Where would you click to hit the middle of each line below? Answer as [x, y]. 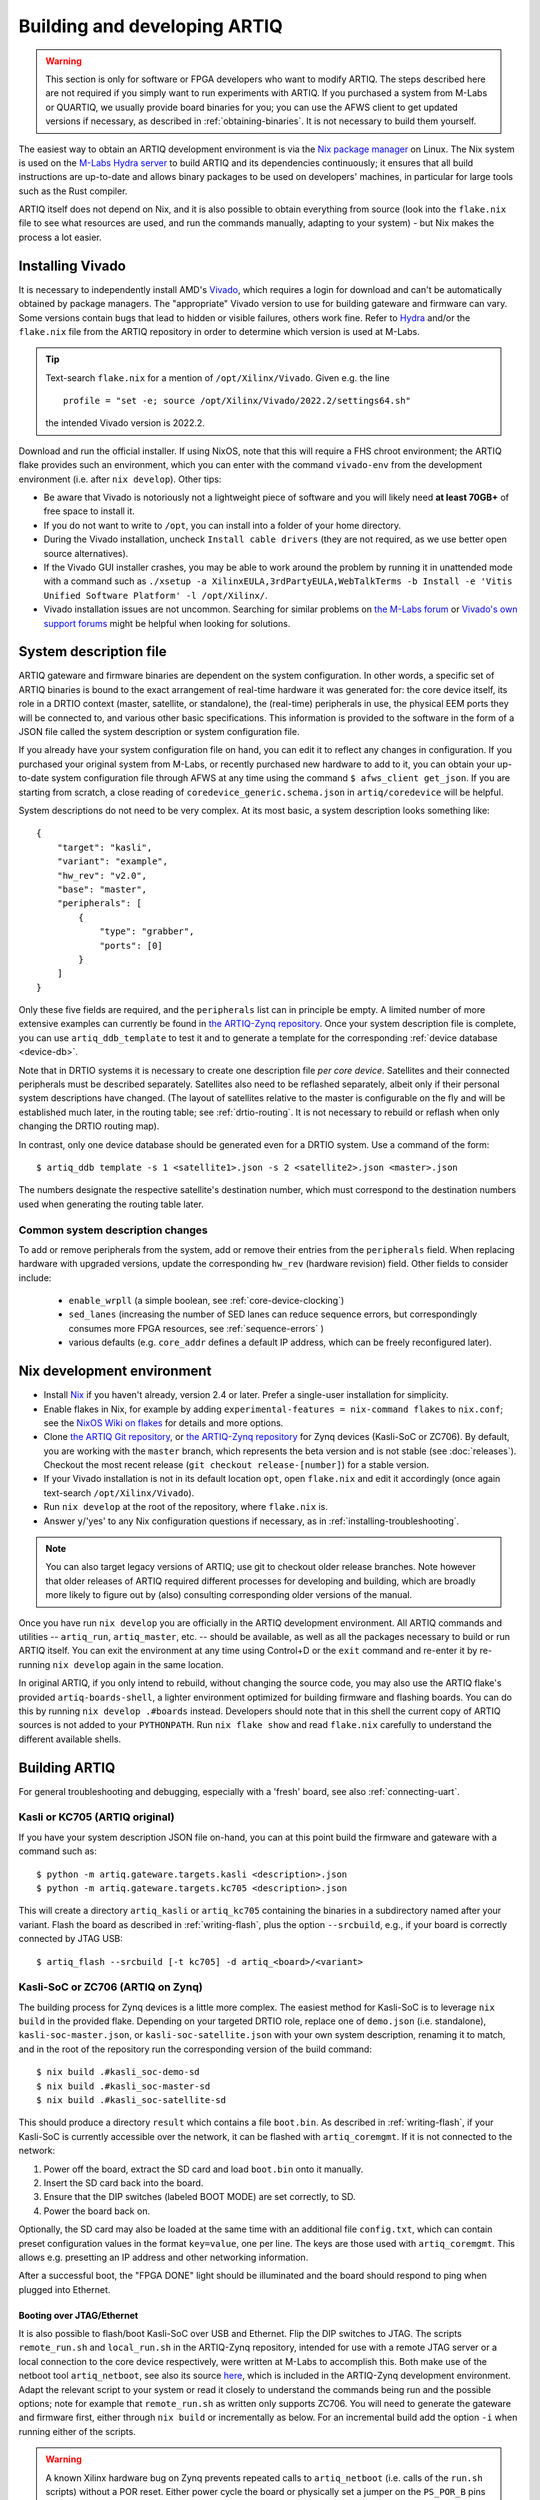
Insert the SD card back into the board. [123, 2182]
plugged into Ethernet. [64, 2289]
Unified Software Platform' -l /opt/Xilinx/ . [156, 595]
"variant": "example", [112, 861]
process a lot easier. [60, 237]
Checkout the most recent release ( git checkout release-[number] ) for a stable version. [236, 1465]
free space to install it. [89, 511]
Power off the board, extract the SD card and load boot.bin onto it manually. [203, 2169]
